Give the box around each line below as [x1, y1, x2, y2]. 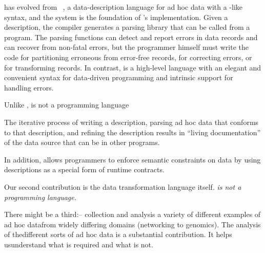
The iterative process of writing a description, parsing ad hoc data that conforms [4, 116, 259, 127]
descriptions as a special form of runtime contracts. [4, 164, 165, 175]
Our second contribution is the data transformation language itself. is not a [4, 181, 241, 192]
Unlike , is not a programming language [4, 99, 129, 110]
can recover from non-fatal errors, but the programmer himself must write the [4, 42, 249, 52]
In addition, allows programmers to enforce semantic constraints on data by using [4, 154, 261, 165]
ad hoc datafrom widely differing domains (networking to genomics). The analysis [4, 219, 261, 229]
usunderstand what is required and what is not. [4, 239, 153, 249]
